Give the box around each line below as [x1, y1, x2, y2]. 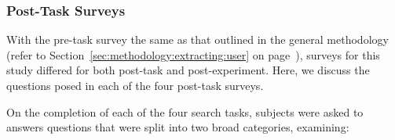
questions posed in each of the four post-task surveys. [6, 77, 264, 93]
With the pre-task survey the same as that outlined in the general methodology [6, 31, 389, 48]
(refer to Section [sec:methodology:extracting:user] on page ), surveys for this [6, 46, 380, 63]
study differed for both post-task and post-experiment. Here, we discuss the [6, 62, 370, 78]
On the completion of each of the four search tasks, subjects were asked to [6, 103, 364, 120]
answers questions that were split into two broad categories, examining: [6, 119, 349, 135]
